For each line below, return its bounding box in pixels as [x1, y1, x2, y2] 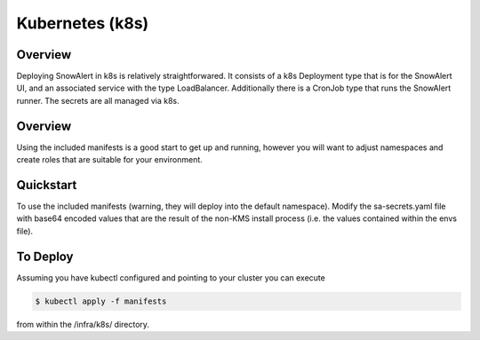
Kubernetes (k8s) [16, 13, 149, 33]
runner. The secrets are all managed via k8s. [16, 95, 180, 106]
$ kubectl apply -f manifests [35, 296, 167, 306]
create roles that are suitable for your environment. [16, 154, 204, 165]
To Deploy [16, 249, 74, 264]
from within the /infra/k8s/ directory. [16, 319, 150, 329]
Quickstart [16, 178, 77, 193]
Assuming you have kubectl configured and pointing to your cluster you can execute [16, 272, 326, 283]
